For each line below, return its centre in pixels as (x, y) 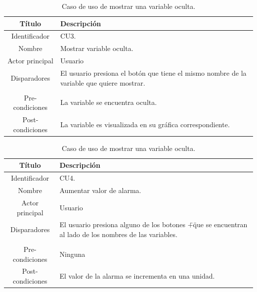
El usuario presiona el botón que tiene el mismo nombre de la (153, 73)
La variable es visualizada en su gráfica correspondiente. (145, 124)
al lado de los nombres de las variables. (118, 234)
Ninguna (72, 254)
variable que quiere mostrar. (103, 82)
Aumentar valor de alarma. (100, 190)
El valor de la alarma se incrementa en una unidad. (137, 276)
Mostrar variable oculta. (97, 48)
